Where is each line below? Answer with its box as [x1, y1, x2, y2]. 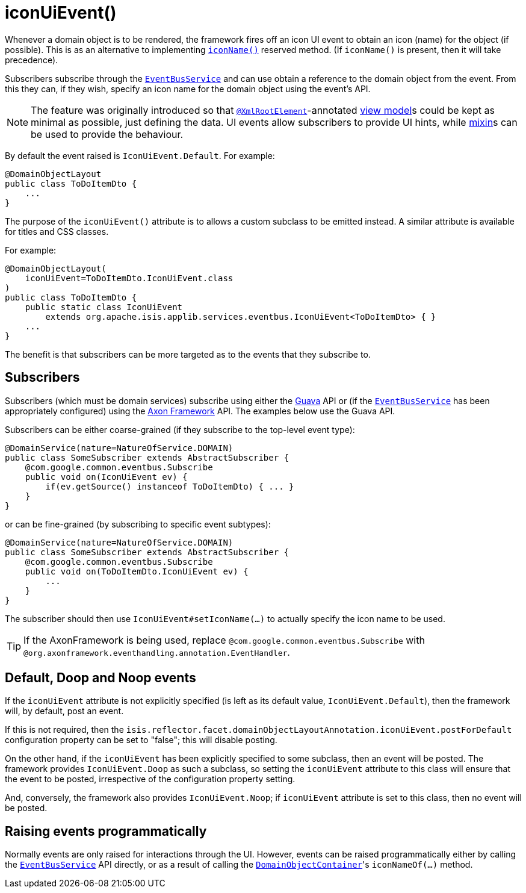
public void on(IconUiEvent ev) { [25, 471, 188, 482]
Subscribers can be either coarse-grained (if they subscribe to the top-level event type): [5, 424, 355, 435]
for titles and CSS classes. [5, 226, 109, 237]
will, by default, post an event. [5, 706, 124, 717]
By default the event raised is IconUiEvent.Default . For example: [5, 150, 275, 161]
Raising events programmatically [5, 823, 207, 839]
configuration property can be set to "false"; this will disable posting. [5, 735, 277, 745]
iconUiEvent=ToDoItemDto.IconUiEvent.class [25, 273, 234, 283]
